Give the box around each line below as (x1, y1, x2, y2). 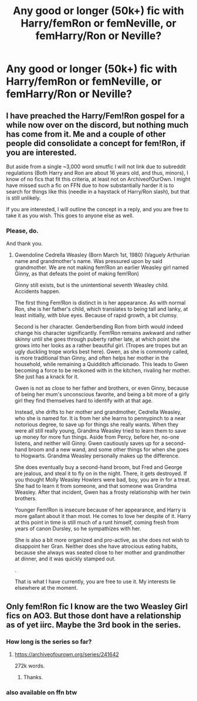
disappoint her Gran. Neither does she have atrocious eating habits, (14, 543, 178, 550)
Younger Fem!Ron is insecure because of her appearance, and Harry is (14, 506, 186, 513)
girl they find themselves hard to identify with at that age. (14, 397, 153, 404)
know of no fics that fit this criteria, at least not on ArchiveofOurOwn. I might (6, 175, 191, 182)
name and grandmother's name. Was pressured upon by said (14, 258, 163, 265)
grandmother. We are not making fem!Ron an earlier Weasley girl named (14, 264, 189, 271)
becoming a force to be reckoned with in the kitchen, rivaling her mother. (14, 367, 191, 374)
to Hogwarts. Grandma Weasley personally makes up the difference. (14, 452, 180, 460)
